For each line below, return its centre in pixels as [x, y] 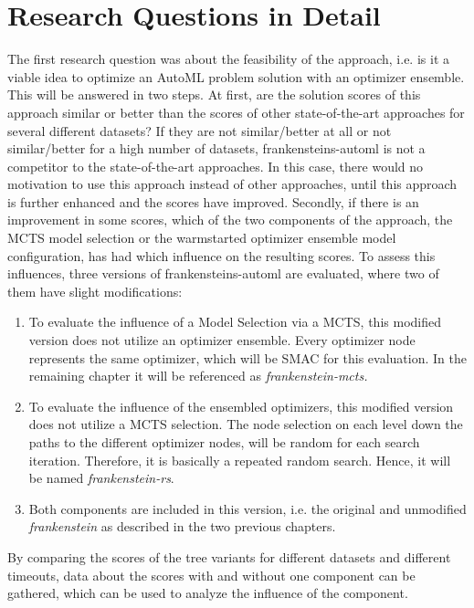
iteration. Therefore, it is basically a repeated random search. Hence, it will [240, 460]
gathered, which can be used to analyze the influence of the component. [208, 593]
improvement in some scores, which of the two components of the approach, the [230, 220]
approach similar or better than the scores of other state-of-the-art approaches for [236, 112]
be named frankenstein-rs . [101, 478]
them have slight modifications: [95, 291]
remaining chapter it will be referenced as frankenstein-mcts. [198, 376]
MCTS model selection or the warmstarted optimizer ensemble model [202, 238]
